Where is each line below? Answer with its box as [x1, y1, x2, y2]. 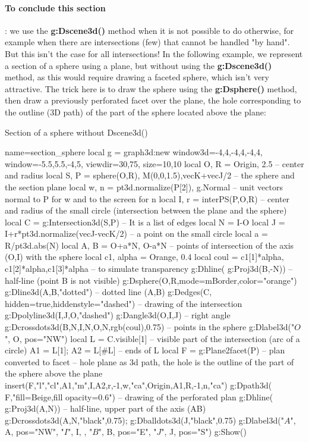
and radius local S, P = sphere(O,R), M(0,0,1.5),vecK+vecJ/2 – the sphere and [5, 169, 295, 181]
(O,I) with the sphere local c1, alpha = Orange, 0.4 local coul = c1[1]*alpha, [5, 250, 284, 263]
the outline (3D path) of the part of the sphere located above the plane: [5, 105, 266, 118]
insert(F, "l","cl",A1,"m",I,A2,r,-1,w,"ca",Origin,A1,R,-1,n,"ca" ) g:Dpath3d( [5, 379, 272, 391]
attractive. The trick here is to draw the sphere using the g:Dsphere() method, [5, 82, 297, 95]
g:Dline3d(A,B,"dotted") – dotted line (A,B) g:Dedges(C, [5, 286, 212, 298]
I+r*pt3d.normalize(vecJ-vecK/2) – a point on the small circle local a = [5, 227, 268, 240]
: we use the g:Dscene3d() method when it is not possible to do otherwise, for [5, 24, 294, 36]
